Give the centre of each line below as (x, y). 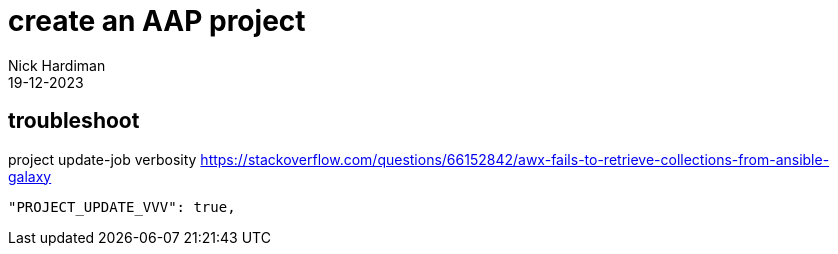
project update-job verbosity (102, 159)
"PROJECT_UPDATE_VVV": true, (122, 206)
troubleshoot (74, 121)
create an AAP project (157, 21)
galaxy (30, 176)
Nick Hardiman (57, 65)
